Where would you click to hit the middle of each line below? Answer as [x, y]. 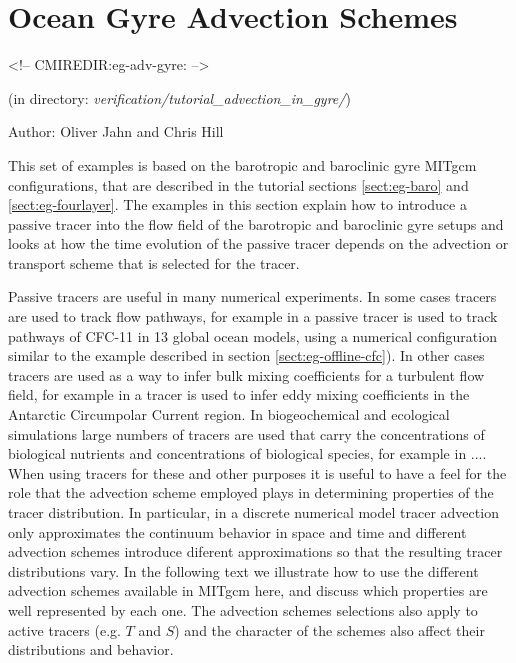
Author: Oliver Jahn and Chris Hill [116, 131]
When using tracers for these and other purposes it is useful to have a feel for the [257, 472]
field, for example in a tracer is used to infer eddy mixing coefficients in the [239, 394]
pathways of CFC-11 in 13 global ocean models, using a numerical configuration [252, 335]
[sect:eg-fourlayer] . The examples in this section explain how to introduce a [237, 204]
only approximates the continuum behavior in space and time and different [237, 531]
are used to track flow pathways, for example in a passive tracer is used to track [253, 316]
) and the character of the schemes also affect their [329, 629]
